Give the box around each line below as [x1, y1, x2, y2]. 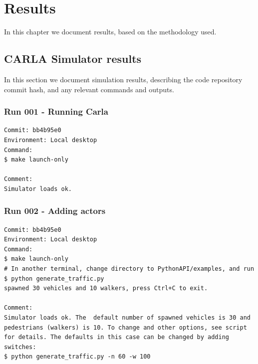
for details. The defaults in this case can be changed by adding [4, 334, 230, 341]
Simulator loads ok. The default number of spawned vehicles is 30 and [4, 314, 251, 322]
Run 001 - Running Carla [4, 105, 108, 118]
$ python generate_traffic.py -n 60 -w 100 [4, 353, 151, 361]
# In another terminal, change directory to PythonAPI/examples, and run [4, 265, 255, 273]
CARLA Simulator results [4, 51, 142, 66]
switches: [4, 343, 36, 351]
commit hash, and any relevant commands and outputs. [4, 84, 174, 94]
